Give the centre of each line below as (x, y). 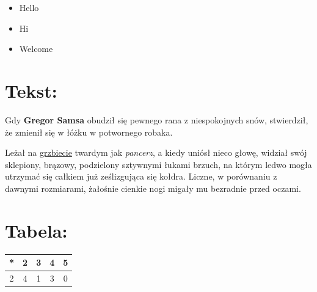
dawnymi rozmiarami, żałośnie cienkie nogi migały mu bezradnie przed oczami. (153, 188)
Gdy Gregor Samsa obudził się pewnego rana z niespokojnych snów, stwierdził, (157, 119)
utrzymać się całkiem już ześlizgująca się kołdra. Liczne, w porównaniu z (141, 176)
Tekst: (31, 90)
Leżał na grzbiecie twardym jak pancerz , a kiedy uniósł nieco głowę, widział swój (156, 152)
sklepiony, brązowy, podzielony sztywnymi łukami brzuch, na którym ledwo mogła (158, 164)
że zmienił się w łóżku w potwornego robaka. (89, 132)
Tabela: (36, 230)
